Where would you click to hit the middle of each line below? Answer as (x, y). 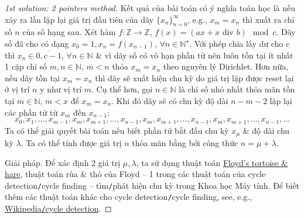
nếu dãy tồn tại (33, 77)
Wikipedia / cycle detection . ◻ (58, 208)
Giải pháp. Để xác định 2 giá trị (63, 162)
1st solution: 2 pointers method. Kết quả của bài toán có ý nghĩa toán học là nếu (150, 8)
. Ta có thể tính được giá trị (71, 143)
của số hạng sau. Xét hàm (69, 32)
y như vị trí (61, 89)
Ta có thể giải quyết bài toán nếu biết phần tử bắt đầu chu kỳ (117, 130)
